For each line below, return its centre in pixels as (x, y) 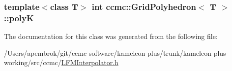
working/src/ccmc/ (33, 62)
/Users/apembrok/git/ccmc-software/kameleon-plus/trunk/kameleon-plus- (116, 53)
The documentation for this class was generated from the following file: (111, 36)
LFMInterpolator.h (90, 62)
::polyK (19, 18)
